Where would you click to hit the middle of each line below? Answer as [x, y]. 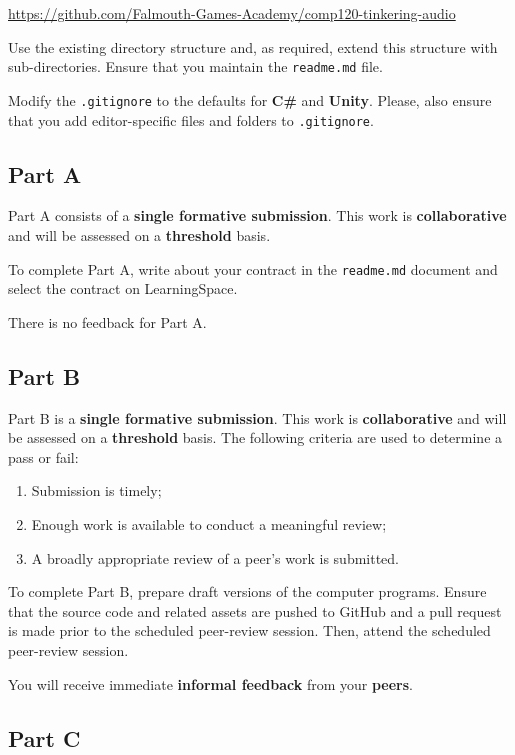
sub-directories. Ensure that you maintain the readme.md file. [195, 66]
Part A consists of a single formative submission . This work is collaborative [257, 215]
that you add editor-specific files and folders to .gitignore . [191, 119]
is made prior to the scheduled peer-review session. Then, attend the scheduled [249, 630]
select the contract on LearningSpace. [123, 288]
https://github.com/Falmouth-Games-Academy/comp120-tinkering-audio [232, 13]
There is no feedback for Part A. [107, 321]
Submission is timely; [96, 490]
